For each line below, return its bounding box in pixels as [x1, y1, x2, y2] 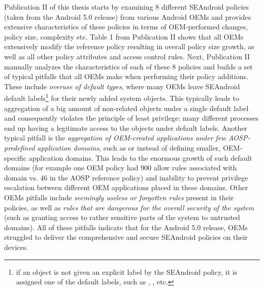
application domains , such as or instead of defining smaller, [37, 142, 221, 153]
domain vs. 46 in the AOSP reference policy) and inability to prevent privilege [4, 172, 248, 183]
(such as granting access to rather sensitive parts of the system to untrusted [4, 212, 240, 223]
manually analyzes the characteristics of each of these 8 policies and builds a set [4, 61, 253, 71]
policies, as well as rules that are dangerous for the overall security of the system [4, 202, 254, 212]
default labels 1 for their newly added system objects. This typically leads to [4, 91, 239, 103]
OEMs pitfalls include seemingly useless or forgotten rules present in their [4, 192, 234, 202]
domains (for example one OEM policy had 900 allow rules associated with [4, 162, 237, 173]
